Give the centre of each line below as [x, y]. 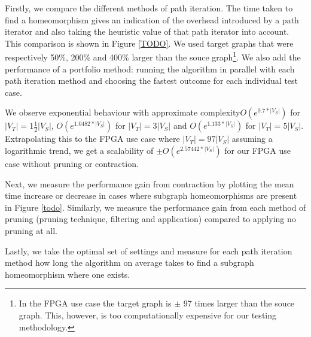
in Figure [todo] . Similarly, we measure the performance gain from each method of [155, 207]
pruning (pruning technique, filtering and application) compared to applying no [150, 219]
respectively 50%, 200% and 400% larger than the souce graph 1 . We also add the [153, 56]
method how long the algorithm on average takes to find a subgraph [129, 262]
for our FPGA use [258, 150]
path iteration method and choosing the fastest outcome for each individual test [152, 81]
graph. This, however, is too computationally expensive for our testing [148, 315]
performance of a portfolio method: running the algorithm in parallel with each [150, 69]
